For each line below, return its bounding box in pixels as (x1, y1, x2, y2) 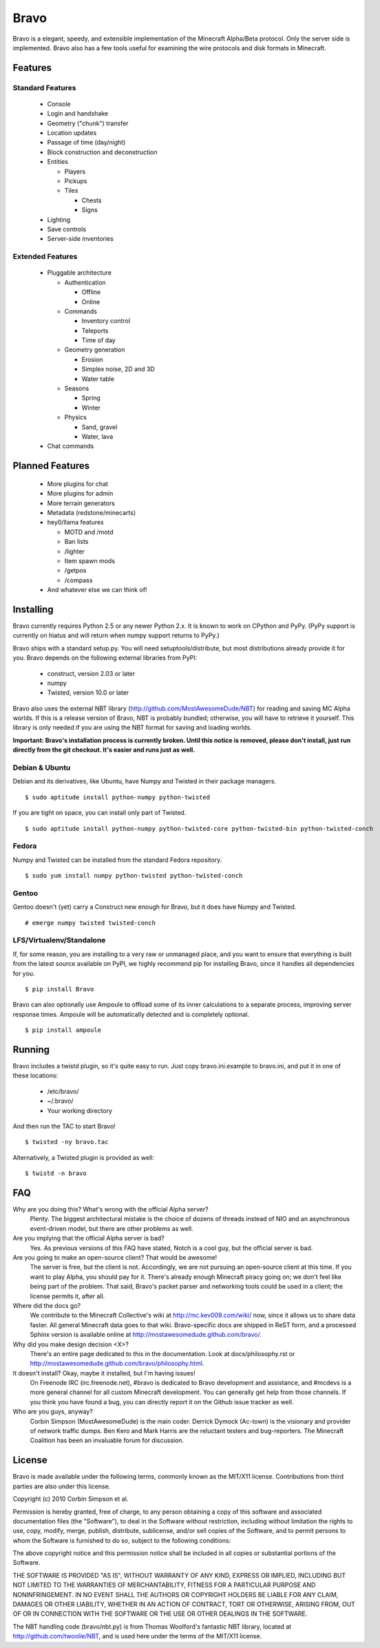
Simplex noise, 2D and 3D (81, 365, 155, 373)
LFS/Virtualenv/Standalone (12, 936, 106, 945)
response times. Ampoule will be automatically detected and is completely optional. (12, 1010, 250, 1018)
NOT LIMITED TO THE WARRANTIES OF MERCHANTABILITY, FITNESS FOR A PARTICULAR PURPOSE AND (12, 1581, 316, 1589)
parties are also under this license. (12, 1482, 111, 1490)
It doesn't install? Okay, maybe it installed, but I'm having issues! (12, 1369, 196, 1377)
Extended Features (12, 252, 78, 262)
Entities (47, 158, 69, 166)
